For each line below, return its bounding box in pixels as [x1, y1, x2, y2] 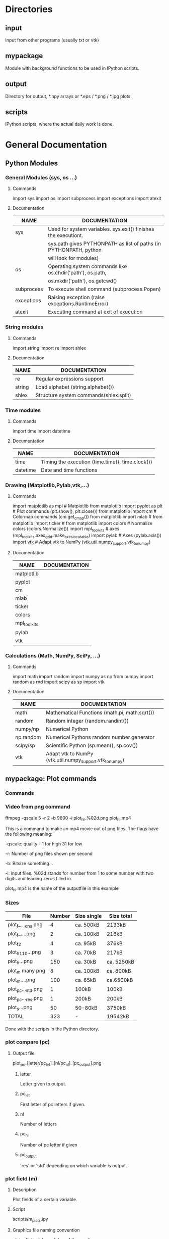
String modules [5, 323, 44, 330]
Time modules [5, 407, 41, 414]
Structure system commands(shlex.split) [35, 392, 132, 399]
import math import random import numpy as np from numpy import [12, 673, 153, 679]
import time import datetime [12, 428, 70, 434]
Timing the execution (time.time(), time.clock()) [41, 458, 152, 465]
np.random [15, 734, 41, 741]
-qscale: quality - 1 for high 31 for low [5, 841, 82, 847]
